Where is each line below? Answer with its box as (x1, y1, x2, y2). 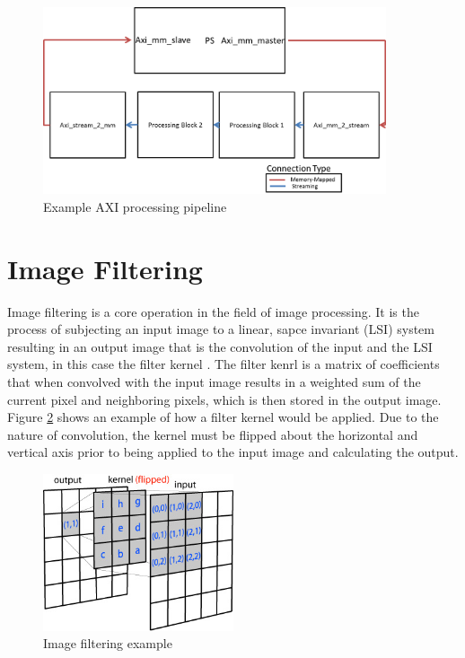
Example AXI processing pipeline (43, 197, 227, 215)
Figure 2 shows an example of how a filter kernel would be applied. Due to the (7, 408, 439, 426)
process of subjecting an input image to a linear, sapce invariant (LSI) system (7, 320, 434, 338)
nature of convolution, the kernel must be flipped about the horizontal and (7, 425, 418, 443)
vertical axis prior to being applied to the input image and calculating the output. (7, 443, 459, 461)
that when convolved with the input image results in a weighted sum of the (7, 372, 421, 390)
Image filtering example (43, 634, 172, 653)
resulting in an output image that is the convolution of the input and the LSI (7, 337, 433, 355)
